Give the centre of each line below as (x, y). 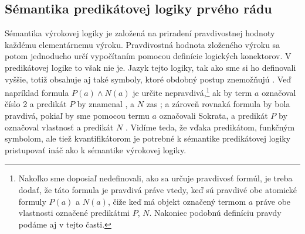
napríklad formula (37, 92)
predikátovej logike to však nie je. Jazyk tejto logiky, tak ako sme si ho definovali (150, 67)
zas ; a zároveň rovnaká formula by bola (218, 104)
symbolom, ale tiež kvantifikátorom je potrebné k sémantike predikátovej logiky (148, 138)
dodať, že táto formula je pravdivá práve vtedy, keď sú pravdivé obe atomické (158, 189)
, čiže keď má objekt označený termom (177, 201)
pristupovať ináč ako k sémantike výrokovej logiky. (96, 149)
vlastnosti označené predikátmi (74, 213)
